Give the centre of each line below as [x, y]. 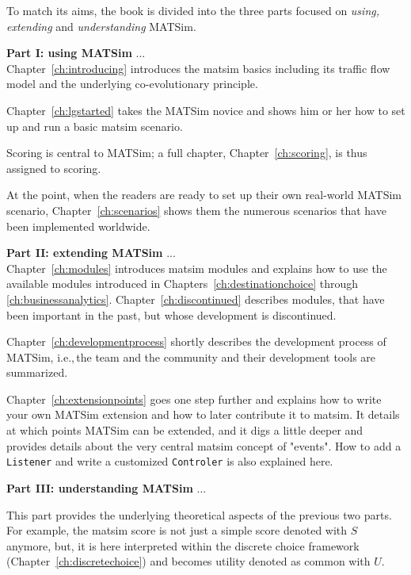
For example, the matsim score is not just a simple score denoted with [177, 530]
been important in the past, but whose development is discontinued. [171, 314]
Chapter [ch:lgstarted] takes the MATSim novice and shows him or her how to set [206, 110]
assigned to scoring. [54, 168]
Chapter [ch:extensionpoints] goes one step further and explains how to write [194, 399]
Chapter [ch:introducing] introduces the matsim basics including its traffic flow [198, 68]
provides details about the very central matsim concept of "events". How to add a [204, 445]
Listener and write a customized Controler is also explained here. [170, 461]
